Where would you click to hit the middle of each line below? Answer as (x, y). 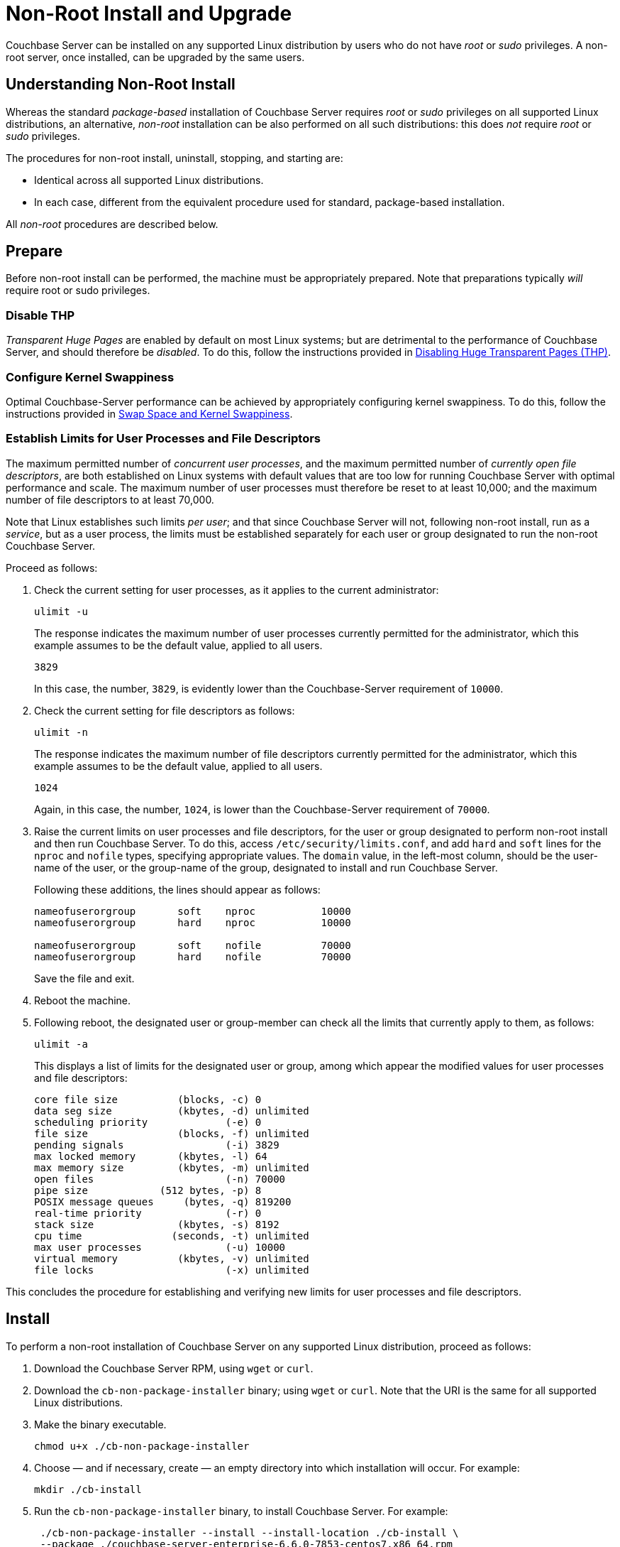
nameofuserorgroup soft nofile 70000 (193, 945)
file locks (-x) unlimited (172, 1270)
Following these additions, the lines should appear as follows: (177, 889)
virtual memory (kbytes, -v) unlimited (172, 1258)
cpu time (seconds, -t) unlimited (172, 1236)
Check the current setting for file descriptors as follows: (165, 710)
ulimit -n (61, 732)
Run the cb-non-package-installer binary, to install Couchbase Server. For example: (241, 1511)
